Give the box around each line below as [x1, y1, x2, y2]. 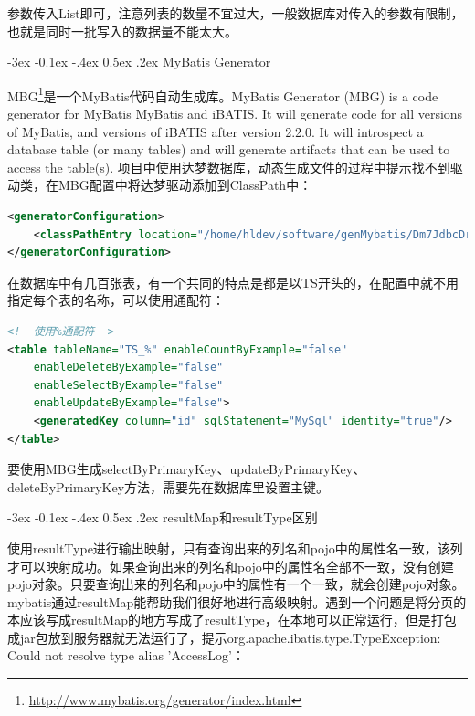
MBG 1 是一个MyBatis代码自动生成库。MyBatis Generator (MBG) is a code [7, 83, 438, 105]
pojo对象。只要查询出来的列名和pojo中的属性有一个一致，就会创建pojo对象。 [7, 574, 465, 594]
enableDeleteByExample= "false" [33, 361, 224, 374]
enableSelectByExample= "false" [33, 378, 224, 392]
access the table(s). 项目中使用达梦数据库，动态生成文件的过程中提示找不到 [7, 157, 450, 176]
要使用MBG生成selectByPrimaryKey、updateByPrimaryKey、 [7, 459, 366, 479]
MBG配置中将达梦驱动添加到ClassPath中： [58, 175, 312, 195]
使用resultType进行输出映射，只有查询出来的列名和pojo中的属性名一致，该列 [7, 538, 463, 557]
